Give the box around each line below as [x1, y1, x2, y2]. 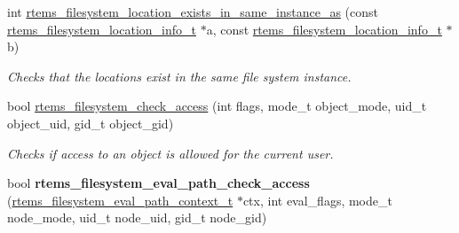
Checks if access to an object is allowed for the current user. [7, 144, 334, 162]
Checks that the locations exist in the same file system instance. [7, 66, 352, 85]
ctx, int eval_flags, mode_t [242, 190, 392, 209]
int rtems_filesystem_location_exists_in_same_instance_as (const [7, 3, 378, 20]
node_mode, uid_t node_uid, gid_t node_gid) [7, 208, 267, 227]
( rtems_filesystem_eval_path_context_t [7, 190, 233, 209]
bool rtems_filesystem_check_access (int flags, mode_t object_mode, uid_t [7, 97, 427, 115]
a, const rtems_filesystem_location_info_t [206, 19, 442, 38]
